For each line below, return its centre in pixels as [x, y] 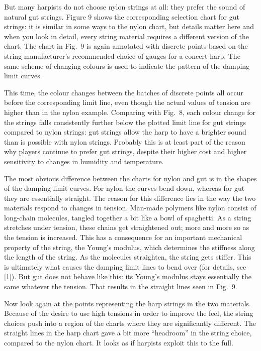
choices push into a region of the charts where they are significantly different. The [130, 323]
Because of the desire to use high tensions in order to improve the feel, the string [129, 313]
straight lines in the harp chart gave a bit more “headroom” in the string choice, [128, 333]
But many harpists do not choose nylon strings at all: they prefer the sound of [125, 7]
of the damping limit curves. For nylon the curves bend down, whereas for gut [124, 188]
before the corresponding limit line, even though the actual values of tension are [127, 102]
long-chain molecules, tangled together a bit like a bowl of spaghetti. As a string [128, 217]
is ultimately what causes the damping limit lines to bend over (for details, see [125, 266]
